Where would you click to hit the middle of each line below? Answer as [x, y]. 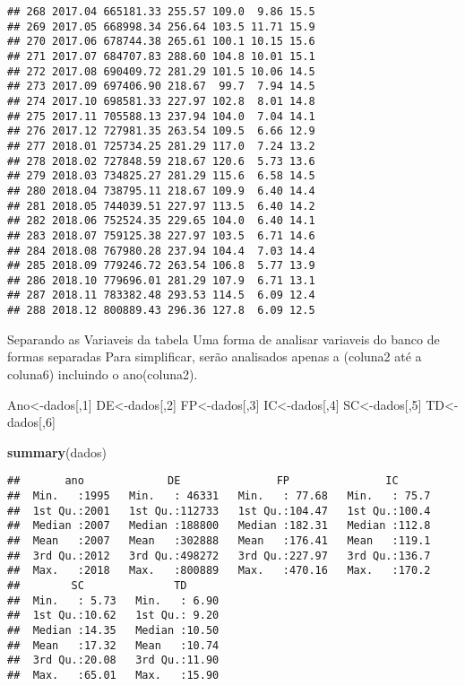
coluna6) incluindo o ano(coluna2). [103, 373]
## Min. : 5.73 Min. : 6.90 [113, 600]
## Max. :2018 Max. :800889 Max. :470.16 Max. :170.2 [219, 571]
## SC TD [97, 585]
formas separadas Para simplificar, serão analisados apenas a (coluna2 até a [215, 356]
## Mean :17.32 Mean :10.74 [113, 645]
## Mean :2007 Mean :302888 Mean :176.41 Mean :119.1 [219, 540]
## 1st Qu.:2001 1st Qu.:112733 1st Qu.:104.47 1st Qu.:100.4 [219, 511]
